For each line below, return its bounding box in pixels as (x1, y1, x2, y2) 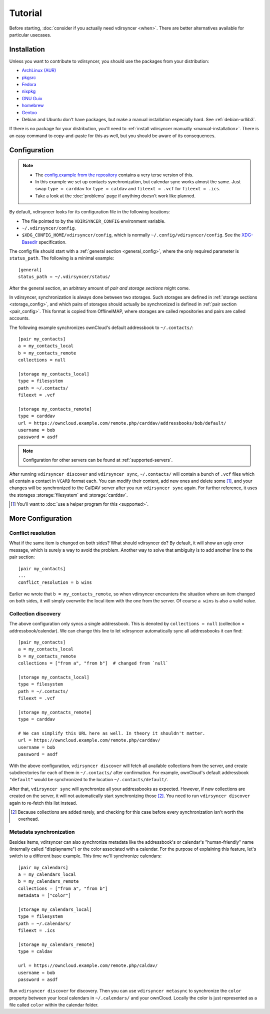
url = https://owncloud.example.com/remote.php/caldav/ (18, 963, 158, 968)
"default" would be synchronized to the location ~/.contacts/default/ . (9, 777, 168, 783)
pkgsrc (21, 74, 36, 80)
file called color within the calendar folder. (9, 1002, 99, 1008)
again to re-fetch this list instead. (9, 800, 77, 806)
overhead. (18, 816, 39, 822)
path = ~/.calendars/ (18, 920, 71, 926)
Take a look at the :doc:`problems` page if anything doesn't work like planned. (35, 193, 196, 199)
